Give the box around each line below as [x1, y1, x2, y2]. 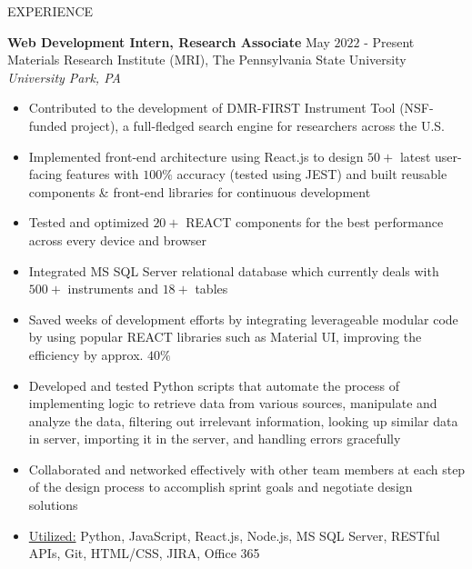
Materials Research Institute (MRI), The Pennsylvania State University [7, 50, 407, 69]
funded [28, 115, 67, 135]
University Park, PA [7, 67, 121, 86]
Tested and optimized [28, 213, 149, 232]
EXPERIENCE [7, 2, 94, 20]
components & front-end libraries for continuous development [28, 182, 371, 201]
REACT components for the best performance [186, 213, 444, 232]
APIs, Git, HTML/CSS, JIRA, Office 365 [28, 544, 260, 563]
